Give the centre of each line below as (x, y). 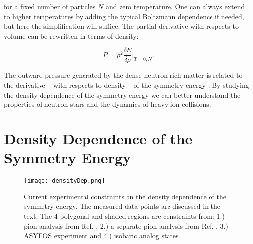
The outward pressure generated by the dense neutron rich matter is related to (123, 75)
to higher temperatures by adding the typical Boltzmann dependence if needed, (124, 16)
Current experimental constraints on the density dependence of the (125, 196)
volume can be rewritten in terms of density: (71, 35)
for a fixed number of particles (50, 6)
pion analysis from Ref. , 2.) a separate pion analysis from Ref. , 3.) (126, 225)
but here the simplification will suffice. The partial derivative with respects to (121, 26)
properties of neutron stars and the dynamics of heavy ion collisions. (107, 104)
